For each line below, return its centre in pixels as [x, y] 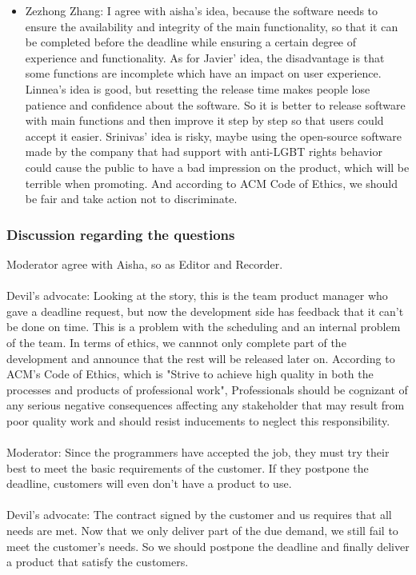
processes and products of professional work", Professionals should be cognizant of [207, 389]
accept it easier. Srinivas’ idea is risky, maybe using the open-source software [213, 136]
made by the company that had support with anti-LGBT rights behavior [204, 152]
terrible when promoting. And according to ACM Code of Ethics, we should [212, 183]
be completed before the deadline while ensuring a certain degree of [191, 42]
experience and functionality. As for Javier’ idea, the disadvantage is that [205, 57]
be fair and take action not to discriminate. [131, 199]
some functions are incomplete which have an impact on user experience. [203, 73]
